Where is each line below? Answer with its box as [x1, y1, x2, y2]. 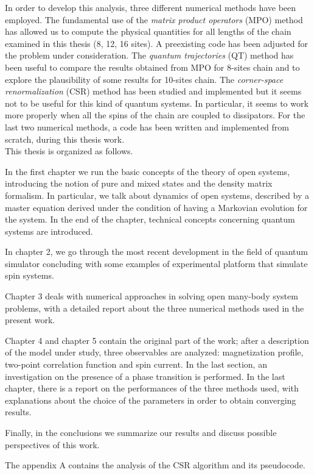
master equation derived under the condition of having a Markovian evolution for [5, 201, 308, 213]
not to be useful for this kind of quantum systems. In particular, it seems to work [5, 96, 309, 109]
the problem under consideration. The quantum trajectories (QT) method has [5, 49, 294, 62]
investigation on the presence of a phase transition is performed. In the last [5, 370, 285, 382]
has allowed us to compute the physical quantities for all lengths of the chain [5, 25, 291, 38]
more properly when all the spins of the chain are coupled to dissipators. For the [5, 109, 305, 121]
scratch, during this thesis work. [5, 132, 125, 145]
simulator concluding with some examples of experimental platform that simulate [5, 257, 308, 270]
